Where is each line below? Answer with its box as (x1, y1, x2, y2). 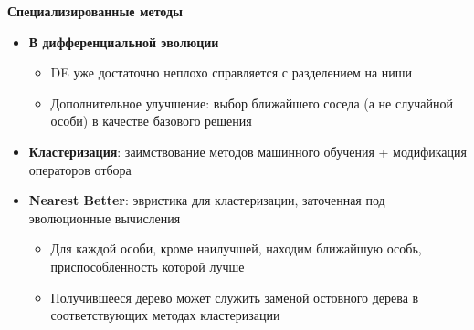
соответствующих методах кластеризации (50, 305, 280, 325)
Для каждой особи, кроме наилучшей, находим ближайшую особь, (50, 239, 422, 258)
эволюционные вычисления (28, 208, 181, 227)
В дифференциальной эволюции (28, 32, 219, 51)
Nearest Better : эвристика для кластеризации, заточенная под (28, 191, 385, 210)
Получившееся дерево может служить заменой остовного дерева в (50, 287, 419, 306)
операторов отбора (28, 160, 132, 179)
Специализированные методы (7, 2, 183, 20)
